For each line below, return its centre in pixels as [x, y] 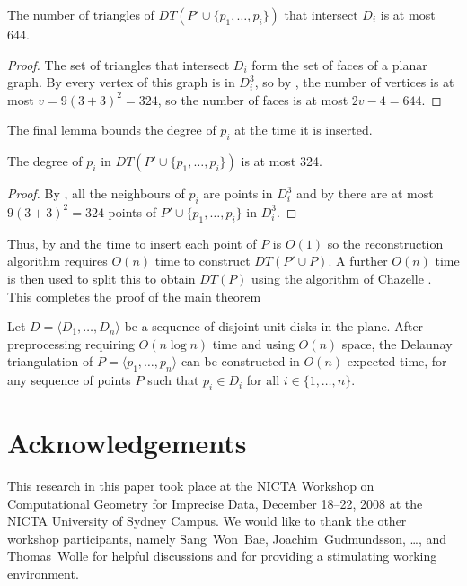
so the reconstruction [385, 243]
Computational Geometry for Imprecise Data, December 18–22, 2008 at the [215, 503]
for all [263, 380]
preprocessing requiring [71, 343]
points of [132, 211]
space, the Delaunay [397, 343]
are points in [238, 193]
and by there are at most [365, 193]
